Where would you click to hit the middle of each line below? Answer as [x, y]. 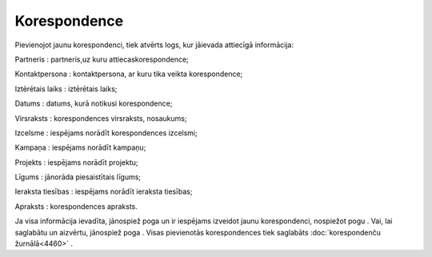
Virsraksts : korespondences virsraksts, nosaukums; [101, 118]
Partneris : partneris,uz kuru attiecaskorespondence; [102, 59]
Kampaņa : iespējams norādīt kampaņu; [80, 147]
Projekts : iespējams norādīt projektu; [77, 162]
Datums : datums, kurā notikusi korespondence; [94, 103]
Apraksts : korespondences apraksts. [76, 206]
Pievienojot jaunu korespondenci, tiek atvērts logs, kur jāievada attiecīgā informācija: [154, 45]
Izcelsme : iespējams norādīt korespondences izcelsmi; [106, 133]
